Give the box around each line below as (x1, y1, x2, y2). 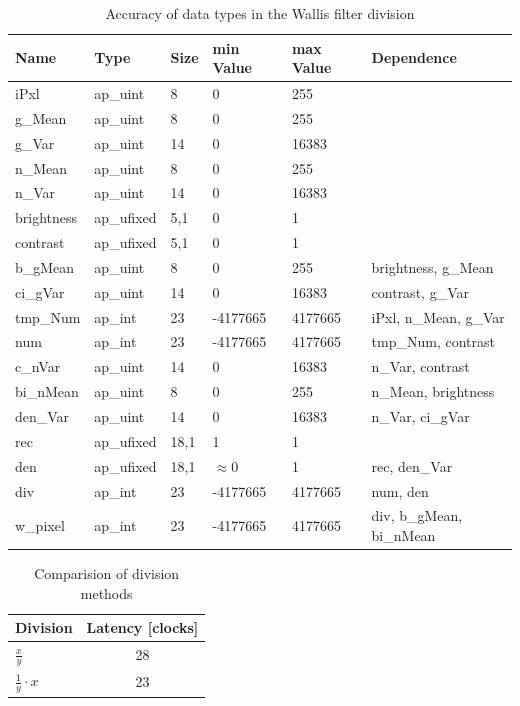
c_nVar (15, 356, 61, 377)
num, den (371, 480, 429, 501)
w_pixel (15, 515, 65, 536)
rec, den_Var (371, 455, 453, 476)
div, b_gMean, (371, 505, 463, 526)
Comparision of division (34, 563, 180, 584)
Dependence (371, 47, 457, 68)
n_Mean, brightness (371, 381, 495, 402)
